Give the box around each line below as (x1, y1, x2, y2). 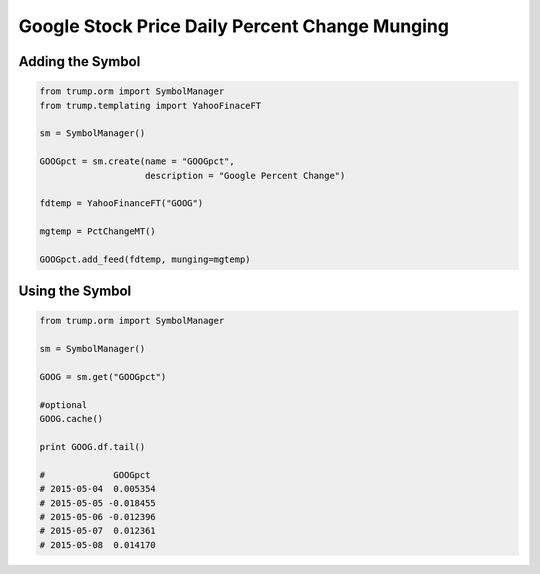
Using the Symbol (18, 283, 132, 300)
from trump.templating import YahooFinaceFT (39, 100, 262, 111)
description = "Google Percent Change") (145, 170, 346, 181)
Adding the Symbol (18, 53, 141, 70)
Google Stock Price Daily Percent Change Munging (18, 15, 450, 37)
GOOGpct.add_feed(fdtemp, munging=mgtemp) (39, 253, 251, 265)
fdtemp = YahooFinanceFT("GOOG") (39, 198, 204, 209)
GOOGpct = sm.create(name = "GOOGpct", (39, 156, 235, 167)
